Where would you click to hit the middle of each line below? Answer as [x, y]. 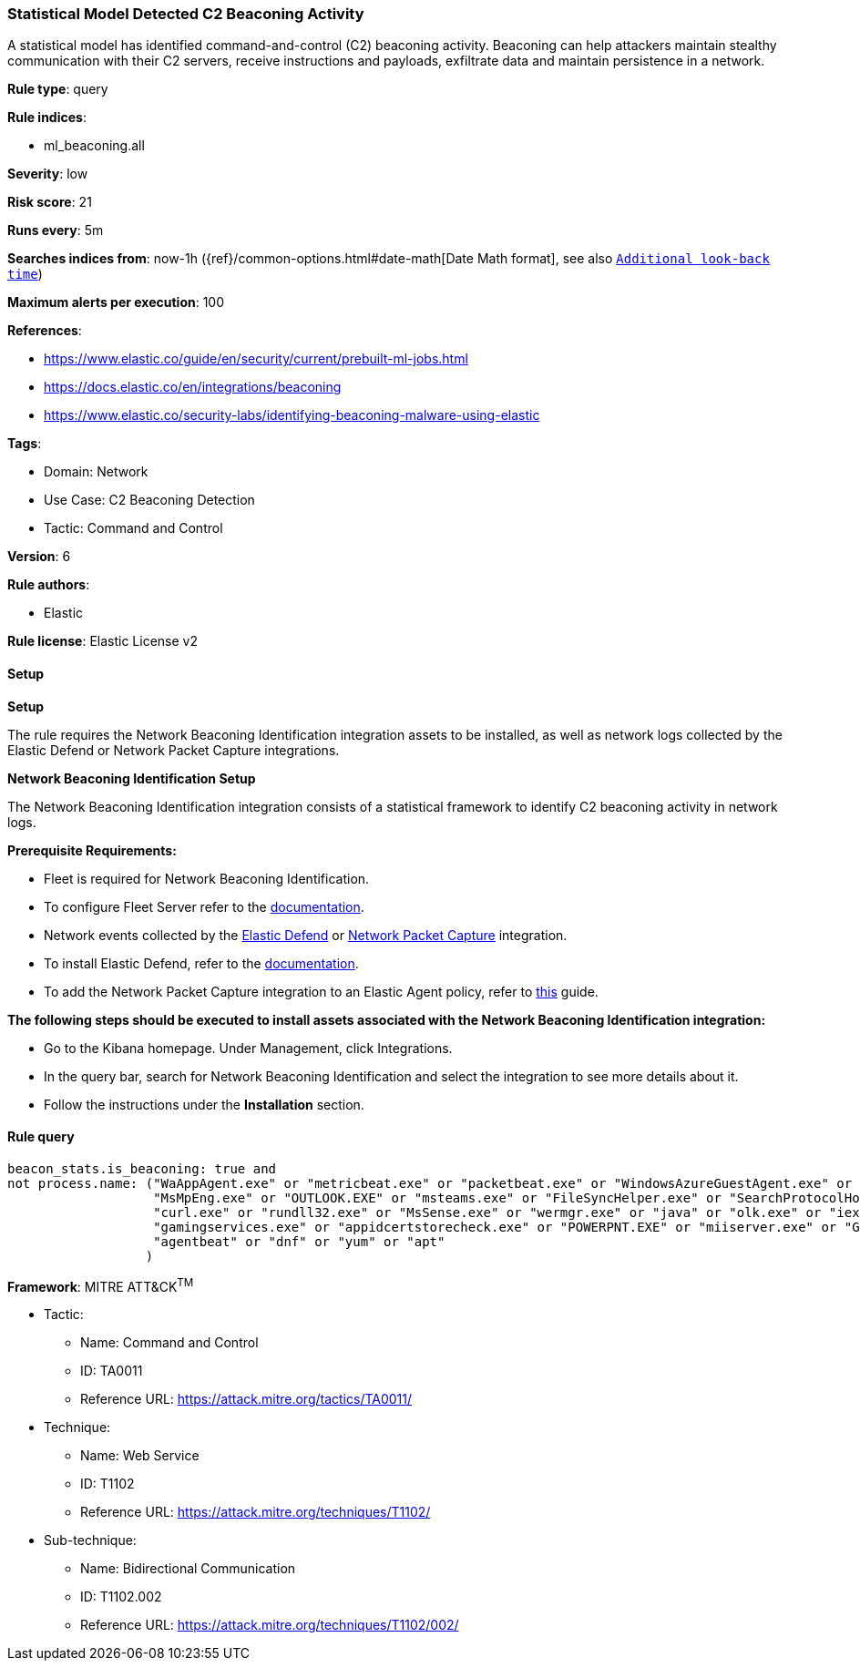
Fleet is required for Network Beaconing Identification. [207, 878]
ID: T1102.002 [121, 1597]
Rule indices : [47, 118]
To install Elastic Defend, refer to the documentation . [201, 963]
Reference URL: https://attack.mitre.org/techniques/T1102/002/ [270, 1625]
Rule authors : [49, 585]
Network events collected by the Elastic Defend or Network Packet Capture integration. [306, 935]
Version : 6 [39, 557]
